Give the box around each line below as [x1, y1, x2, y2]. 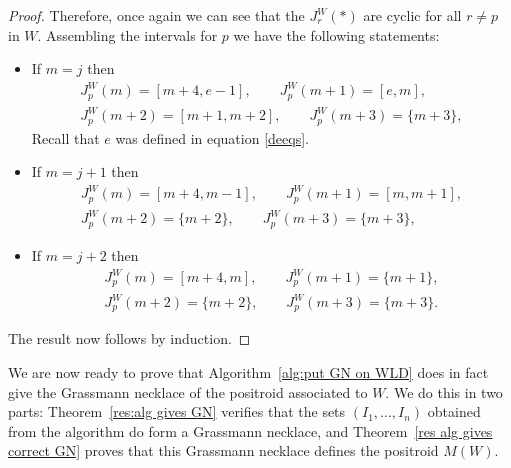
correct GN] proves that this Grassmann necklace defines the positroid [8, 440, 439, 461]
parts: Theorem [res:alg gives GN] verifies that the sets [8, 401, 346, 422]
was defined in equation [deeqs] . [115, 127, 309, 148]
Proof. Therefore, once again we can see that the [8, 5, 305, 25]
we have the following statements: [233, 24, 440, 45]
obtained [427, 401, 481, 422]
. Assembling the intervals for [37, 24, 218, 45]
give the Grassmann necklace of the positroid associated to [8, 381, 368, 402]
